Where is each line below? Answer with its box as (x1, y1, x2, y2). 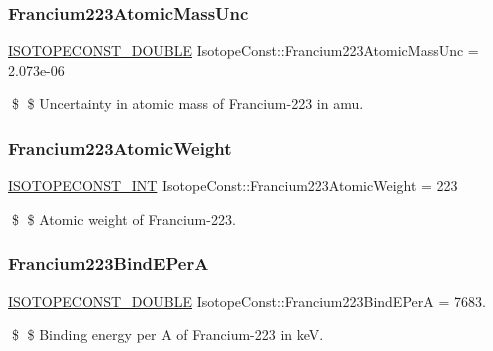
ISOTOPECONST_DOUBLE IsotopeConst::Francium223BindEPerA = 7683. (8, 290, 486, 311)
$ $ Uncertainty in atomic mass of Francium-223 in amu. (11, 93, 364, 114)
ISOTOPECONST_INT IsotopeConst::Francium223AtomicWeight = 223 (8, 175, 458, 196)
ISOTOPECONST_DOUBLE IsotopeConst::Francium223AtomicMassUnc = (8, 40, 479, 61)
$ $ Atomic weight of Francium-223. (11, 208, 236, 229)
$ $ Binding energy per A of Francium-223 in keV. (11, 324, 324, 345)
